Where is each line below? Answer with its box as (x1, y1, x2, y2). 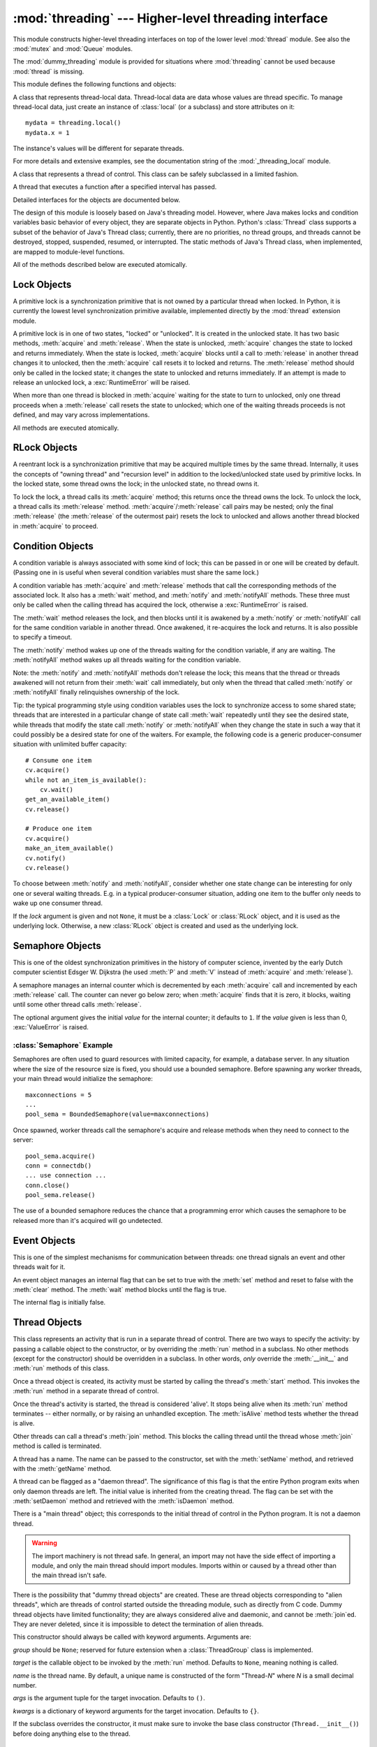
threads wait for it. (13, 1263, 66, 1271)
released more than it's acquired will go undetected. (13, 1216, 163, 1224)
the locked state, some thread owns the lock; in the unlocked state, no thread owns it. (13, 479, 260, 488)
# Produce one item (25, 825, 92, 833)
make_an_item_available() (25, 844, 114, 853)
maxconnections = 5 (25, 1091, 92, 1099)
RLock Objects (13, 442, 78, 454)
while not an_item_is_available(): (25, 776, 147, 784)
